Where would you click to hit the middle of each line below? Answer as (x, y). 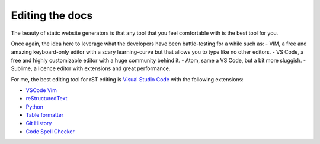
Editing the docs (52, 15)
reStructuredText (47, 99)
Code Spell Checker (50, 131)
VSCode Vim (41, 90)
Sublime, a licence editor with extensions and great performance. (91, 68)
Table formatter (45, 115)
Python (35, 107)
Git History (39, 123)
